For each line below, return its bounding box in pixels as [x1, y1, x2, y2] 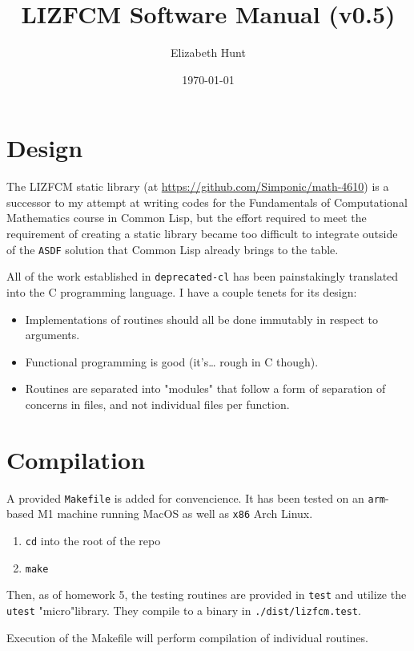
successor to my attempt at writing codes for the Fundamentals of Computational [6, 193, 408, 210]
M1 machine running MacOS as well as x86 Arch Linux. [37, 505, 313, 522]
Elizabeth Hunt [171, 44, 246, 61]
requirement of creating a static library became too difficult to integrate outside [6, 225, 398, 242]
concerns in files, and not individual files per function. [25, 395, 290, 412]
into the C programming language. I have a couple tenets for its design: [6, 283, 357, 300]
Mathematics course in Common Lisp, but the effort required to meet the [6, 209, 367, 226]
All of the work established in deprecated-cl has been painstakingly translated [6, 268, 399, 285]
